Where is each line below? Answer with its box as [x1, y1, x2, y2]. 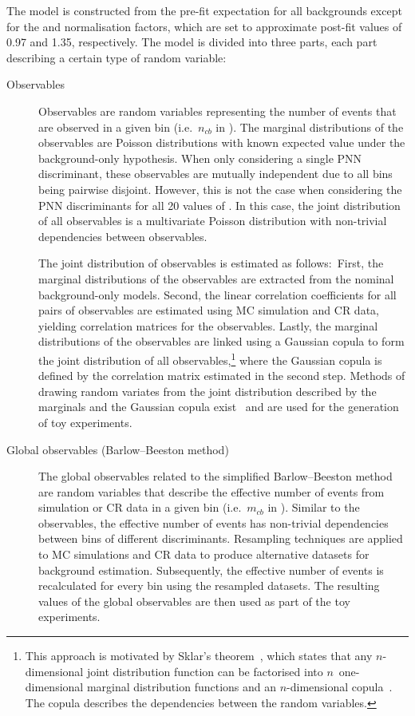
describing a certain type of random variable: [6, 49, 227, 65]
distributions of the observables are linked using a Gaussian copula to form [38, 333, 405, 350]
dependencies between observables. [38, 227, 207, 244]
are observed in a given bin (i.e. [38, 118, 193, 135]
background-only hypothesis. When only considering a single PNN [38, 149, 362, 166]
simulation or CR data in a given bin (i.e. [38, 499, 242, 516]
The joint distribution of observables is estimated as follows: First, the [38, 255, 384, 271]
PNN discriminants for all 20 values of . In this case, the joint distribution [38, 196, 401, 213]
